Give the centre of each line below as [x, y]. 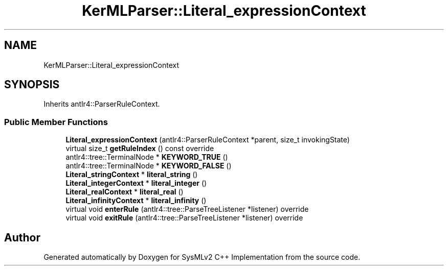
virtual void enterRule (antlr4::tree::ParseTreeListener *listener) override [187, 209]
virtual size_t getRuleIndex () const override [140, 149]
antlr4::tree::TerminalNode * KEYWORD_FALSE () [149, 166]
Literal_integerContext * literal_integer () [136, 183]
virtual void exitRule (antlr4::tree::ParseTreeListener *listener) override [184, 218]
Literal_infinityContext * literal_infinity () [136, 201]
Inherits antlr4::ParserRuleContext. [102, 104]
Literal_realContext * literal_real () [125, 192]
